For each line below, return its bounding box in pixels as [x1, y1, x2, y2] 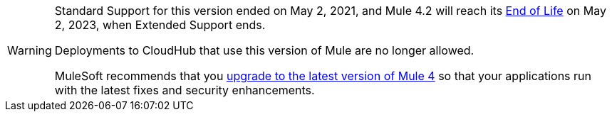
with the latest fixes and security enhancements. [54, 83, 315, 97]
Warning [7, 43, 52, 57]
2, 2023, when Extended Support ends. [54, 18, 266, 32]
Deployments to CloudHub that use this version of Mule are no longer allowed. [54, 43, 474, 57]
